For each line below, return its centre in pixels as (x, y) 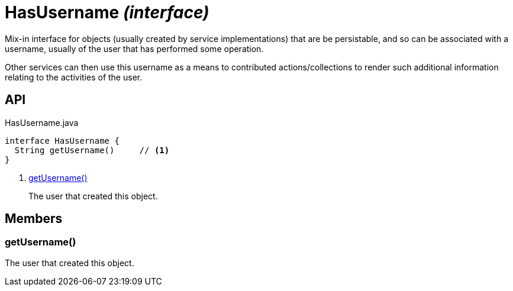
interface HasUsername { (62, 140)
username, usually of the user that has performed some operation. (134, 48)
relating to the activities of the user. (74, 77)
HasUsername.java (42, 122)
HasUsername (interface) (107, 12)
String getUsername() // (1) (92, 150)
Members (34, 219)
